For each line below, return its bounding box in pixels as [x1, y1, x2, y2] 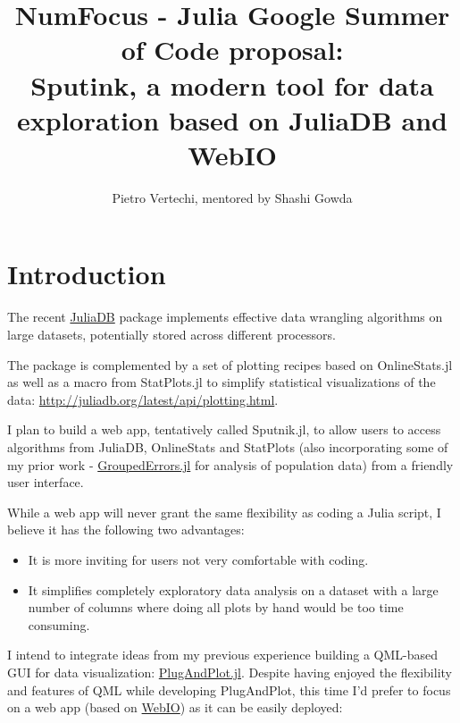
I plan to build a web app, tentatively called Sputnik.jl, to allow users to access [7, 420, 441, 439]
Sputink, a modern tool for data [30, 66, 434, 103]
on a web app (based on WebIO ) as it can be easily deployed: [7, 698, 343, 717]
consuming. [28, 615, 90, 634]
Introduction [7, 256, 166, 292]
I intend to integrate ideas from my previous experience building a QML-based [7, 645, 439, 664]
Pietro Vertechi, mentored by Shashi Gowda [112, 188, 353, 206]
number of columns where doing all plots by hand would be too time [28, 598, 404, 617]
